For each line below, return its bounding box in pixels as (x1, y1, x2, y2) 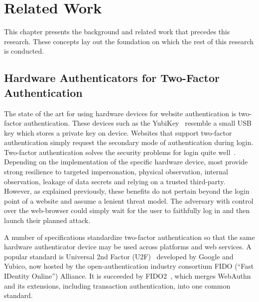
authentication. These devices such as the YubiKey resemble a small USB (24, 118, 252, 128)
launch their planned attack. (4, 215, 91, 226)
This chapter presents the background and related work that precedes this (4, 26, 230, 37)
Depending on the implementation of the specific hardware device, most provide (4, 156, 248, 167)
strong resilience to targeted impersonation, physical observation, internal (4, 166, 228, 177)
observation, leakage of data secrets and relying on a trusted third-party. (4, 176, 226, 186)
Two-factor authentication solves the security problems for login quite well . (4, 147, 236, 157)
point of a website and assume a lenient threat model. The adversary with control (4, 195, 254, 206)
